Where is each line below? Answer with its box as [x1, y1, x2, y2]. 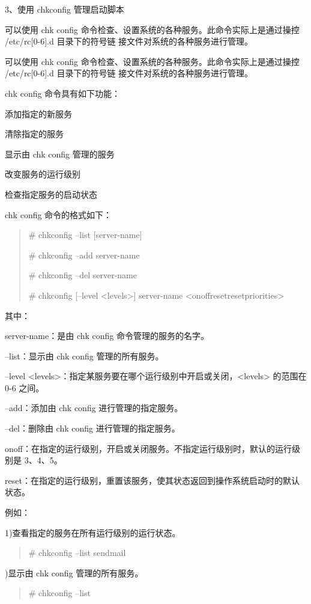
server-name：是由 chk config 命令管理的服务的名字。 [5, 329, 210, 342]
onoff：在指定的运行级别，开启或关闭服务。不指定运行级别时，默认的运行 [5, 442, 292, 454]
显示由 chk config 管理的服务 [5, 147, 115, 160]
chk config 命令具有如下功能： [5, 87, 121, 99]
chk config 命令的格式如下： [5, 208, 112, 221]
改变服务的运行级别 [5, 168, 80, 180]
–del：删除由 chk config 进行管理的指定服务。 [5, 422, 180, 435]
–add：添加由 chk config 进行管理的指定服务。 [5, 401, 183, 414]
